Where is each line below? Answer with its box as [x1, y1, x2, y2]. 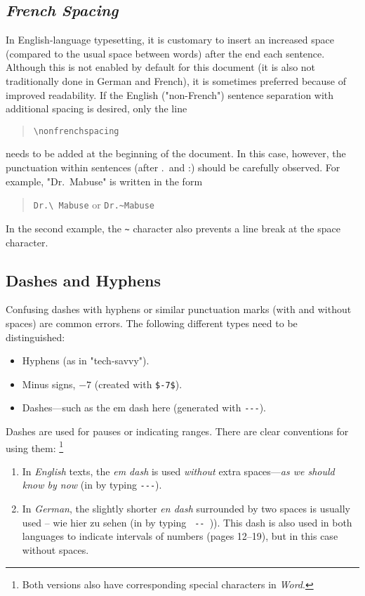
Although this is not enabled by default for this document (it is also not [6, 60, 316, 74]
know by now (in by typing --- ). [22, 477, 162, 492]
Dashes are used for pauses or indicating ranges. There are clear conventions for [6, 424, 349, 438]
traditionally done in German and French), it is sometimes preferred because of [6, 73, 347, 88]
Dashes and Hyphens [6, 269, 161, 291]
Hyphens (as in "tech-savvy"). [22, 353, 150, 368]
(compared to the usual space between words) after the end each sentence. [6, 46, 325, 60]
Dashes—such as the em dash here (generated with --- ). [22, 400, 267, 415]
